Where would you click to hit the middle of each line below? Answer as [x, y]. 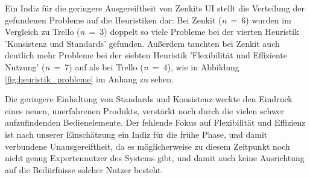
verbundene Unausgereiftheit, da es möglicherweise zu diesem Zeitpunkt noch [147, 146]
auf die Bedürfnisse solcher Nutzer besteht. [84, 169]
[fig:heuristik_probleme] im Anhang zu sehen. [89, 78]
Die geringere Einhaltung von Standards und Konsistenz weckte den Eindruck [149, 99]
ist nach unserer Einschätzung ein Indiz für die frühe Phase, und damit [136, 134]
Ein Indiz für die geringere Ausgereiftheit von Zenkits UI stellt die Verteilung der [155, 8]
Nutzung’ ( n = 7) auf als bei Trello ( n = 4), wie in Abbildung [122, 66]
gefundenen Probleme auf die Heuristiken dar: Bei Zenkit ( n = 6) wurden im [148, 20]
